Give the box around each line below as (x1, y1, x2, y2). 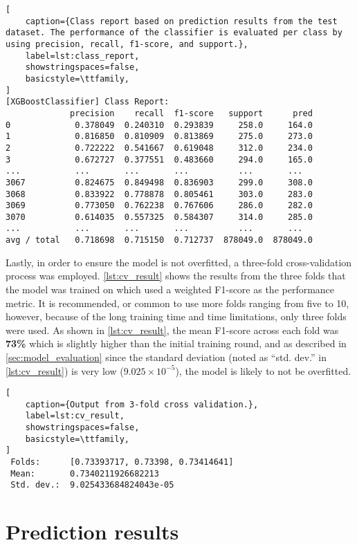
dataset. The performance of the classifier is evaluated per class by (6, 28, 342, 38)
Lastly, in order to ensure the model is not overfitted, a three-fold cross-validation (6, 255, 352, 269)
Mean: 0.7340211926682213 (10, 468, 159, 479)
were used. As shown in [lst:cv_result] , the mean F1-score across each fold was (6, 322, 339, 337)
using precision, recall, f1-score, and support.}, (6, 39, 248, 49)
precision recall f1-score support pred (70, 108, 313, 118)
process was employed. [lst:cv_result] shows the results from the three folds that (6, 268, 346, 283)
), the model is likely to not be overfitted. (175, 363, 351, 378)
